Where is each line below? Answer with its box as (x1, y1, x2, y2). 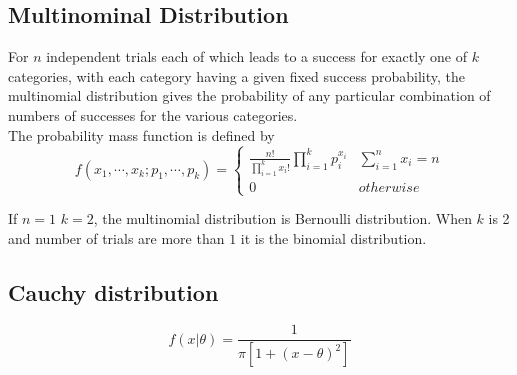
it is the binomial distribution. (240, 227, 427, 248)
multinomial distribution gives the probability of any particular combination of (8, 85, 491, 106)
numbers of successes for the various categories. (8, 104, 298, 125)
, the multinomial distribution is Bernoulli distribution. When (93, 208, 472, 229)
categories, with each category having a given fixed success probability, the (8, 65, 465, 86)
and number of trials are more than (8, 227, 225, 248)
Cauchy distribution (8, 276, 219, 307)
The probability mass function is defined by (8, 124, 275, 145)
